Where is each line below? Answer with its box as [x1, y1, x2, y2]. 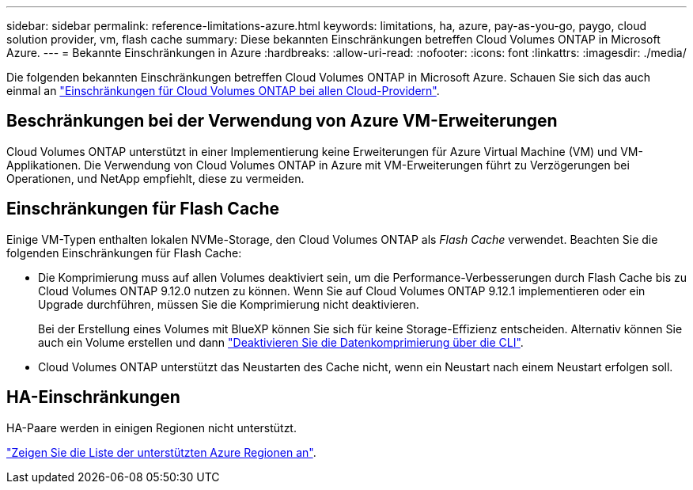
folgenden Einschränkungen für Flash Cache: [6, 245, 242, 260]
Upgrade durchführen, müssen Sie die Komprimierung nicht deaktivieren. [38, 297, 419, 311]
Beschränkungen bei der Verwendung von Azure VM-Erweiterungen [6, 111, 558, 131]
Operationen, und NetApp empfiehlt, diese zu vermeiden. [6, 171, 305, 185]
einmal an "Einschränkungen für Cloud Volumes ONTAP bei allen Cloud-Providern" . [6, 84, 440, 97]
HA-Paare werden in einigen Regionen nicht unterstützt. [6, 420, 297, 435]
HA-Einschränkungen [6, 387, 180, 408]
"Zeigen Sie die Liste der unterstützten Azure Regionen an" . [6, 445, 316, 459]
